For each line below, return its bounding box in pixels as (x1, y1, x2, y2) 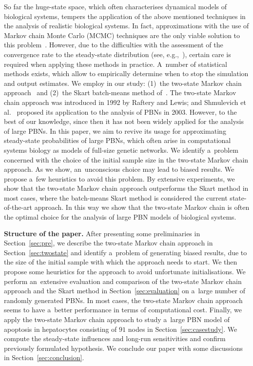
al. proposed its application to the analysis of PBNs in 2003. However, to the (4, 106, 237, 117)
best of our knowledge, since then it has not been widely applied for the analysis (4, 116, 244, 126)
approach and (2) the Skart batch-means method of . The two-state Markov (4, 87, 236, 98)
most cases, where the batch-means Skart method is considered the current (4, 192, 228, 203)
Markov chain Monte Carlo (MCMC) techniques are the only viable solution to (4, 30, 240, 40)
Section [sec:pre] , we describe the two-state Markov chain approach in (4, 238, 213, 248)
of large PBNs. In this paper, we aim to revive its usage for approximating (4, 125, 226, 136)
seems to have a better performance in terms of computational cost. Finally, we (4, 305, 242, 315)
